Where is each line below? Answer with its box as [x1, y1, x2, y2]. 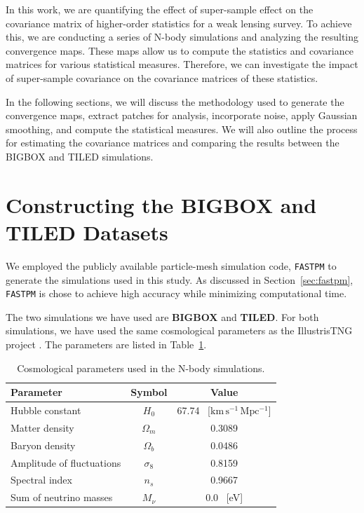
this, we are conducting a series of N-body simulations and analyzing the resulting [6, 29, 359, 44]
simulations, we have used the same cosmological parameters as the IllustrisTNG [6, 323, 353, 338]
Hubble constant [11, 402, 81, 417]
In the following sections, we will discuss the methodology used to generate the [6, 94, 344, 109]
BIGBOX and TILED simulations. [6, 149, 154, 163]
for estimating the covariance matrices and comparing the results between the [6, 135, 339, 150]
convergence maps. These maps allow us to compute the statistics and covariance [6, 43, 353, 57]
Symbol [130, 385, 168, 399]
